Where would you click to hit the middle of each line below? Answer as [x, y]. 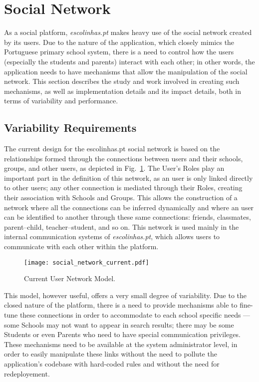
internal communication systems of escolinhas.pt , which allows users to [112, 236]
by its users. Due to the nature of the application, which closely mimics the [119, 42]
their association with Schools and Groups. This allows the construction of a [121, 197]
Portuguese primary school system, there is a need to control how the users [119, 52]
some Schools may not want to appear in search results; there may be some [119, 324]
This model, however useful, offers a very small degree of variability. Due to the [125, 295]
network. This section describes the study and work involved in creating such [122, 81]
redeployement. [27, 373]
